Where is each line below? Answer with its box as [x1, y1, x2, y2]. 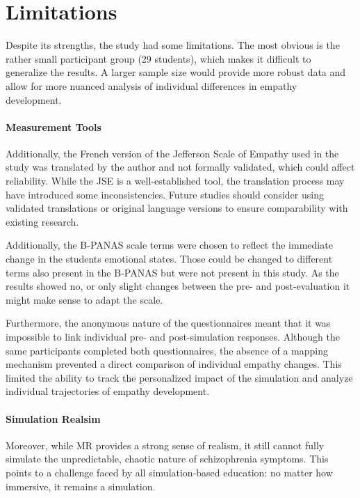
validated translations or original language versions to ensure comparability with [6, 201, 348, 215]
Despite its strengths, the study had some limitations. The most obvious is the [6, 38, 340, 52]
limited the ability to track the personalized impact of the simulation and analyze [6, 370, 353, 384]
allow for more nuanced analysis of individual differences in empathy [6, 78, 297, 93]
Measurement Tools [6, 119, 101, 134]
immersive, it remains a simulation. [6, 478, 156, 493]
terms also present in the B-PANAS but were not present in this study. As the [6, 265, 339, 279]
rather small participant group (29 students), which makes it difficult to [6, 51, 311, 65]
